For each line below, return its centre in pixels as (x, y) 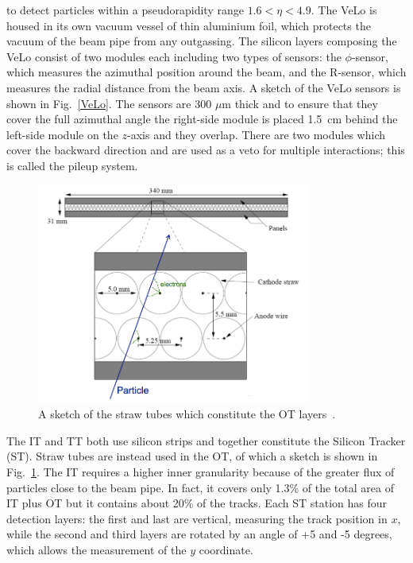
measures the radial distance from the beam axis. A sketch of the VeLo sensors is (204, 87)
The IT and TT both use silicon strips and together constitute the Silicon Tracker (206, 440)
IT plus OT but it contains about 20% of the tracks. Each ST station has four (197, 503)
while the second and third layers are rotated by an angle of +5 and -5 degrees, (199, 534)
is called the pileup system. (72, 165)
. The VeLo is (344, 10)
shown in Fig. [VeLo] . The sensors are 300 (109, 103)
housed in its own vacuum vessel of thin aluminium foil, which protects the (189, 25)
